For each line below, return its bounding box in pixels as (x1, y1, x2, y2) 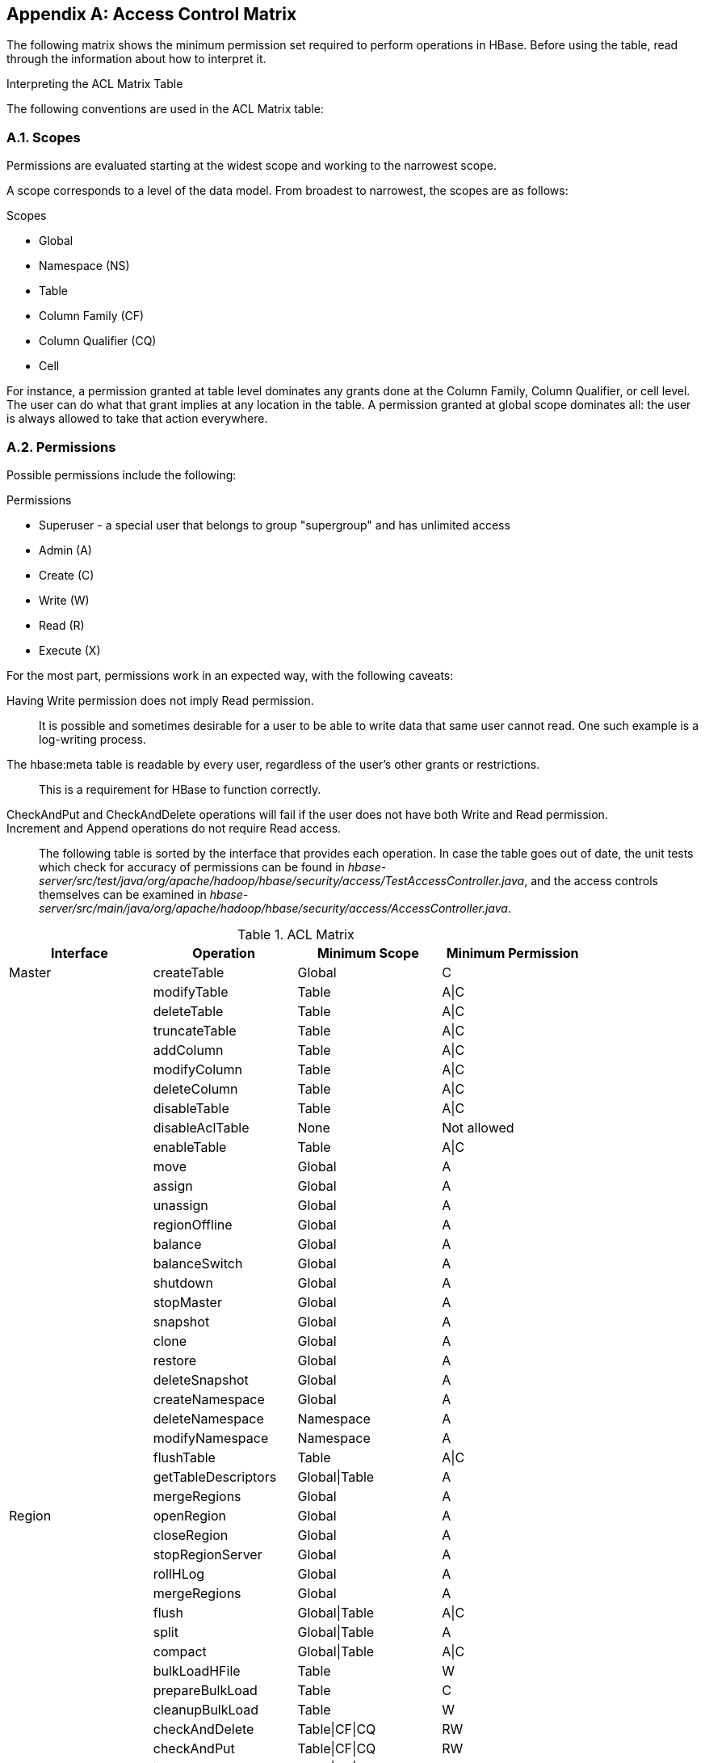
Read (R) (39, 618, 85, 632)
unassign (153, 1196, 208, 1213)
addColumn (153, 1041, 224, 1058)
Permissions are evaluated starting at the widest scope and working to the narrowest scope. (6, 158, 497, 173)
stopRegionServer (153, 1546, 262, 1563)
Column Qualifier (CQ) (39, 334, 157, 348)
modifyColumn (153, 1061, 243, 1078)
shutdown (153, 1274, 213, 1291)
